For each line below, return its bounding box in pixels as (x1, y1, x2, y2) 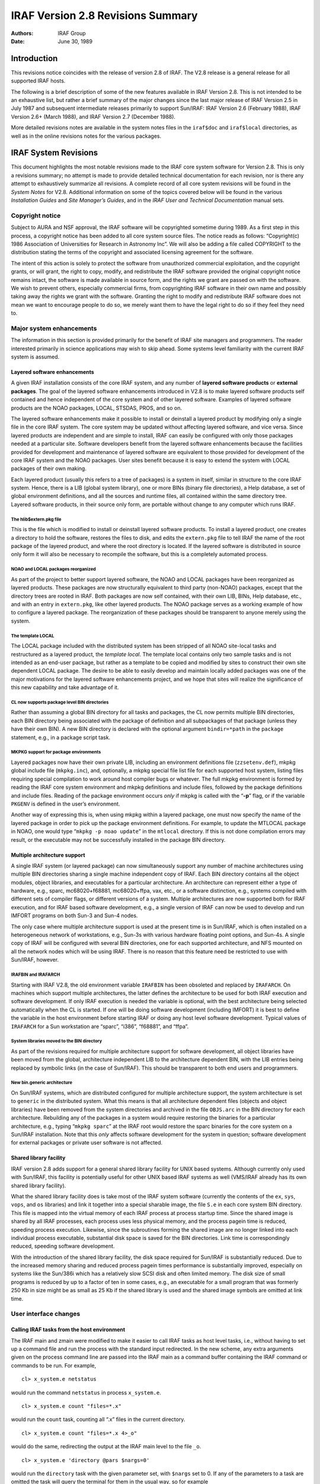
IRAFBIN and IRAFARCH (11, 971, 60, 978)
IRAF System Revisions (11, 148, 98, 158)
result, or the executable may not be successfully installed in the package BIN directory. (11, 836, 226, 843)
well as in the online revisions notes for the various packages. (11, 132, 162, 139)
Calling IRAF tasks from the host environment (11, 1326, 126, 1333)
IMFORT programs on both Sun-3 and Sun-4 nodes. (11, 912, 138, 919)
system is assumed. (11, 353, 60, 360)
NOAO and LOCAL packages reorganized (11, 566, 96, 572)
